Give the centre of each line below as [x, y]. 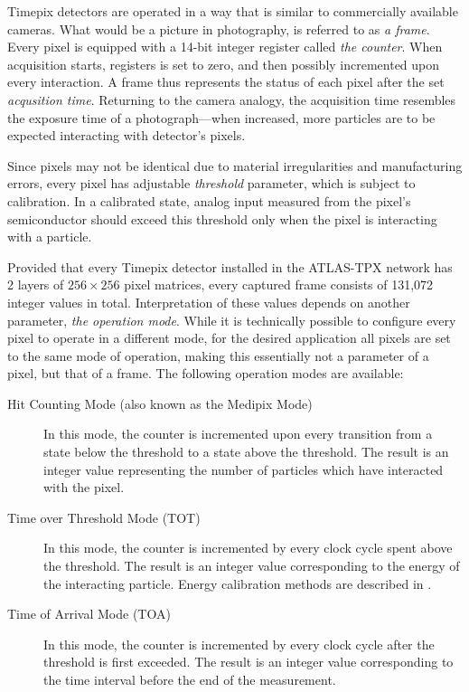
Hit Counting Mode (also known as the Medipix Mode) [160, 403]
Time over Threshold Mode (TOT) [104, 517]
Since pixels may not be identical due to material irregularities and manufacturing [235, 165]
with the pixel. [84, 487]
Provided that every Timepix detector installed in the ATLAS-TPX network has [230, 266]
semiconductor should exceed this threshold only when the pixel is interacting [222, 218]
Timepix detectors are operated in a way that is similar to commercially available [233, 11]
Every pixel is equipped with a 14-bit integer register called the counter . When [225, 47]
